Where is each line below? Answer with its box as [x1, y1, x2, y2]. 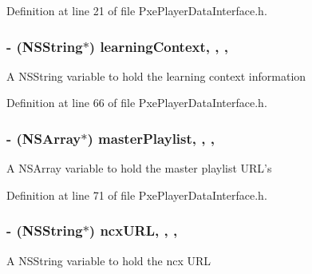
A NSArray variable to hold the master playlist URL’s [6, 160, 272, 177]
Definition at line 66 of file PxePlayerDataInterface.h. [6, 94, 267, 111]
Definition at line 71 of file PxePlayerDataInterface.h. [6, 186, 267, 203]
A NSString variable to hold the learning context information [6, 67, 306, 84]
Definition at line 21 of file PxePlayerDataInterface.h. [6, 2, 267, 18]
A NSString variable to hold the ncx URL [6, 252, 211, 268]
